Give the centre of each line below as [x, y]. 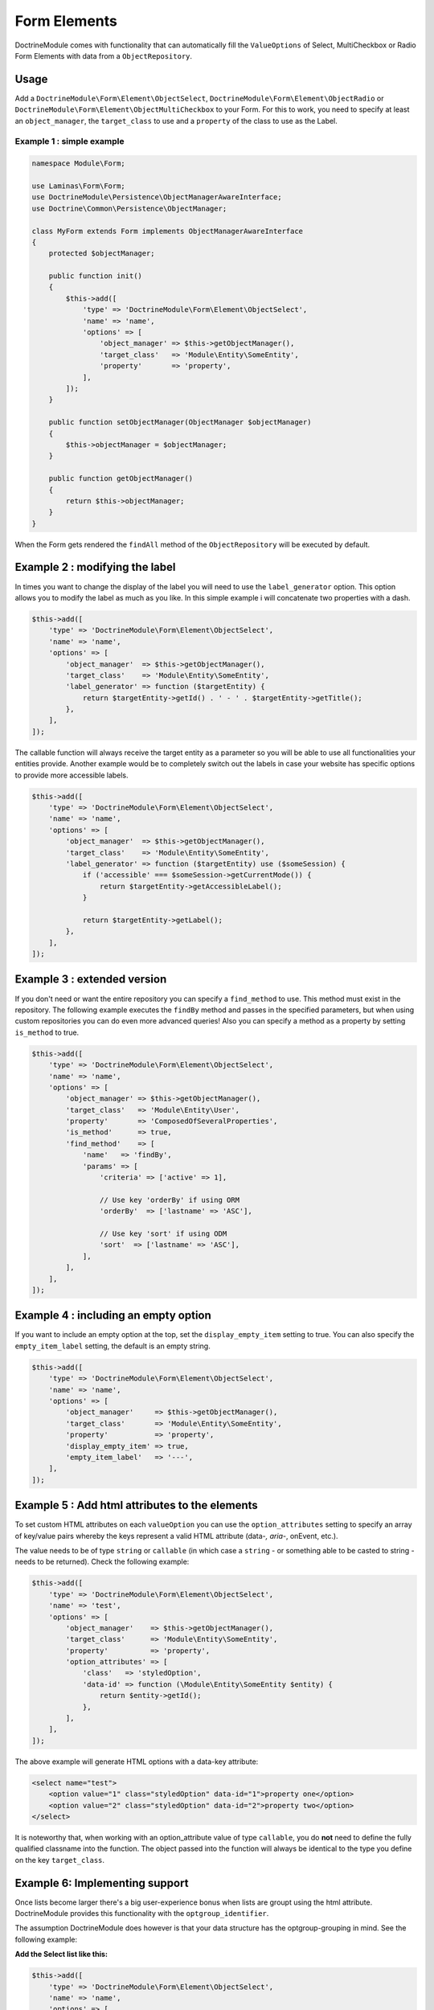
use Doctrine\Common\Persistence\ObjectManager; [129, 208]
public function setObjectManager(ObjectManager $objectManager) [180, 423]
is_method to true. [47, 1032]
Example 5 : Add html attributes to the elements [137, 1505]
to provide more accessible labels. [72, 775]
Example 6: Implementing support [102, 1883]
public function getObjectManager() [121, 479]
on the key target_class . [59, 1860]
